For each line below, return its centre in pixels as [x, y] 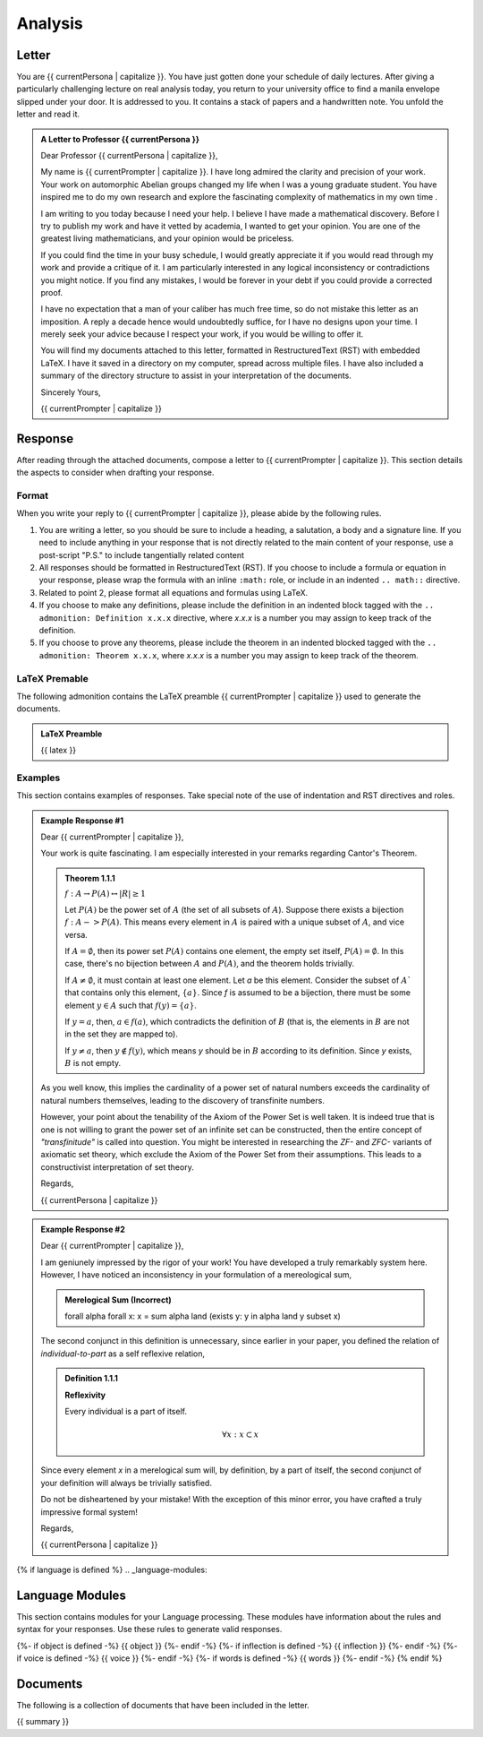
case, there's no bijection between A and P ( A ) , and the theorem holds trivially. [210, 964]
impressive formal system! [89, 1512]
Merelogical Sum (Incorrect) [118, 1300]
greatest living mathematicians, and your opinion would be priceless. [167, 238]
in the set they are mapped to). [121, 1034]
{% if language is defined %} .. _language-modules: [112, 1569]
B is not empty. [93, 1063]
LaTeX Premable [52, 678]
